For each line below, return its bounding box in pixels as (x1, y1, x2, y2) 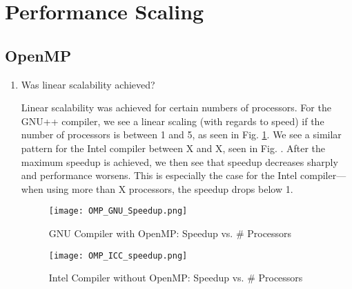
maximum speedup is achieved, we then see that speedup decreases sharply (21, 154, 338, 169)
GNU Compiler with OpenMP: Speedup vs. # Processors (48, 225, 292, 240)
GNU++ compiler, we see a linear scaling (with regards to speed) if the (21, 113, 324, 128)
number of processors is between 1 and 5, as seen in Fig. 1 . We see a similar (21, 127, 342, 142)
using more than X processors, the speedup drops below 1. (46, 181, 293, 196)
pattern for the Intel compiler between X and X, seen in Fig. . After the (21, 140, 326, 155)
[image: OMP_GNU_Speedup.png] (48, 206, 188, 216)
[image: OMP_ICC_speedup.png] (48, 250, 188, 261)
